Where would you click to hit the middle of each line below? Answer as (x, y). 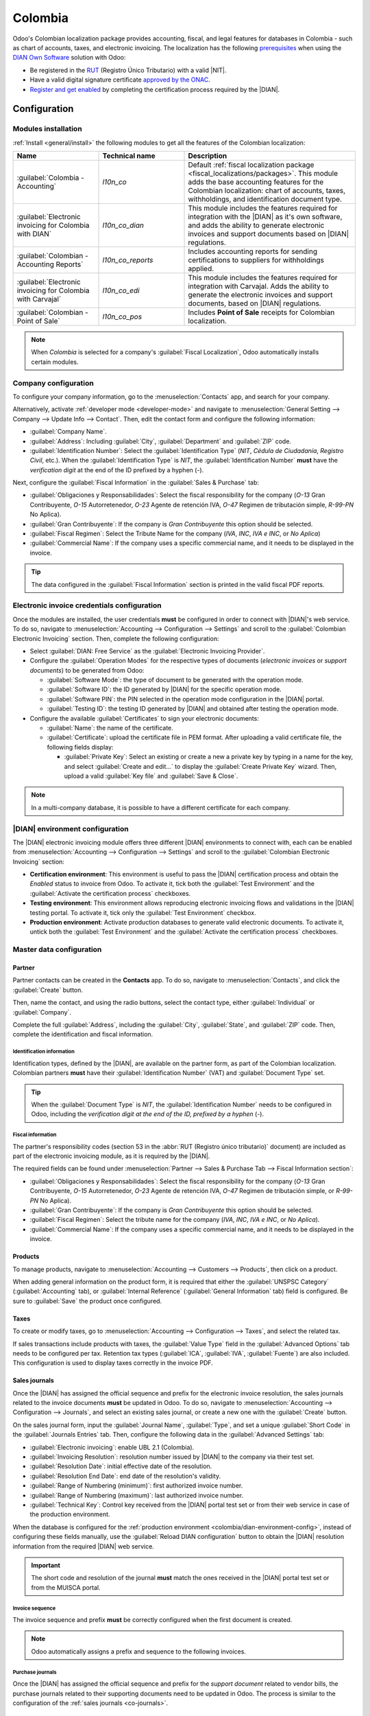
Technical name (129, 156)
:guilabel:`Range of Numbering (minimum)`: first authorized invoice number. (136, 1485)
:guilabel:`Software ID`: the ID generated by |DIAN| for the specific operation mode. (164, 689)
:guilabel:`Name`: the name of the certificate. (110, 728)
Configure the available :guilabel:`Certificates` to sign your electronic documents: (145, 718)
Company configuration (53, 383)
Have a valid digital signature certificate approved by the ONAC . (120, 80)
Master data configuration (57, 949)
